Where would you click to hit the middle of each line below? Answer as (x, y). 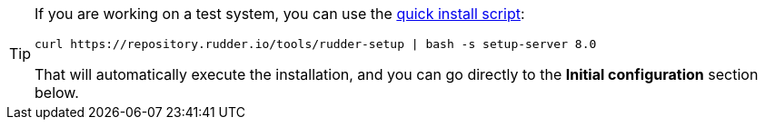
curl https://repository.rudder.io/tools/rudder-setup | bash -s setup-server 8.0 (316, 44)
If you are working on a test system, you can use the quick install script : (280, 14)
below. (57, 93)
